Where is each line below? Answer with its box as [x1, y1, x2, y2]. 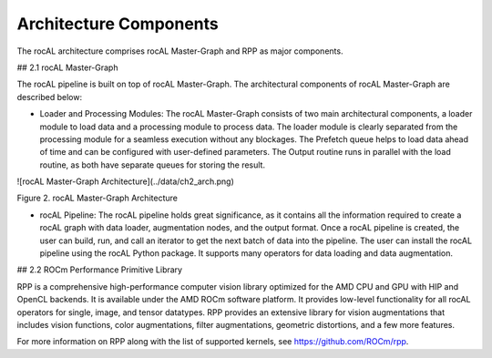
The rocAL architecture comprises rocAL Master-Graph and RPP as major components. [16, 46, 343, 56]
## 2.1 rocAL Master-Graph [16, 62, 118, 73]
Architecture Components [16, 14, 219, 34]
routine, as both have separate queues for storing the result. [39, 159, 266, 170]
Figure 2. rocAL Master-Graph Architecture [16, 192, 178, 204]
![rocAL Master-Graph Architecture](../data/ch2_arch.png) [16, 176, 234, 187]
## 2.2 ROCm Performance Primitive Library [16, 264, 182, 275]
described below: [16, 91, 82, 102]
